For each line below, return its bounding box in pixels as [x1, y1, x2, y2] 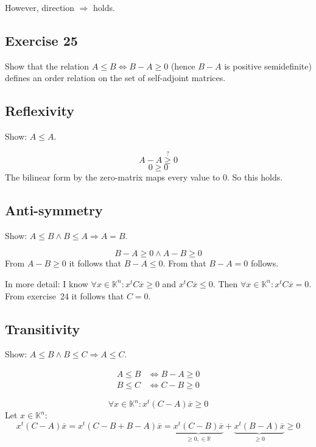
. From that [163, 257, 206, 270]
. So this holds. [227, 171, 283, 183]
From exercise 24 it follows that [5, 289, 124, 302]
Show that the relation [5, 59, 90, 72]
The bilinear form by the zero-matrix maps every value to [5, 171, 220, 183]
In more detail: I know [5, 277, 88, 290]
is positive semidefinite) [224, 59, 312, 72]
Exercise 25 [5, 30, 78, 49]
